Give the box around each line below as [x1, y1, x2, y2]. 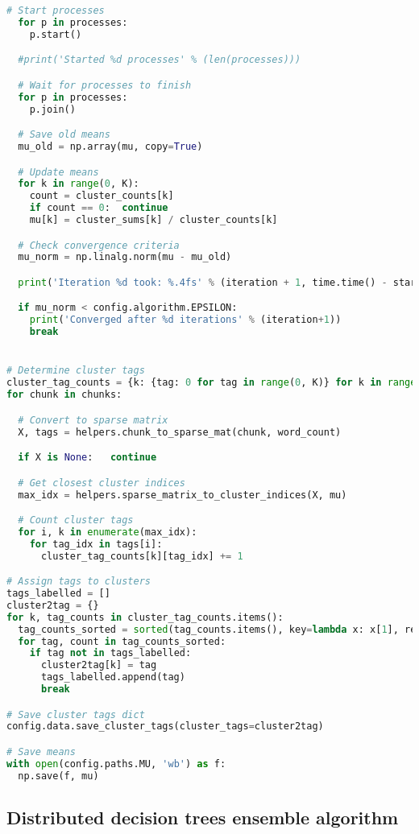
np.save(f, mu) [18, 770, 99, 782]
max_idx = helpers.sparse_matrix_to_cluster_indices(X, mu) [18, 489, 347, 501]
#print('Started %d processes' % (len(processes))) [18, 54, 301, 66]
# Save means [6, 746, 76, 758]
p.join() [29, 103, 76, 115]
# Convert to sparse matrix [18, 414, 168, 426]
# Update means [18, 166, 99, 178]
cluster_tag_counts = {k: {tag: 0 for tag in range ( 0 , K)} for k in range [6, 377, 417, 389]
